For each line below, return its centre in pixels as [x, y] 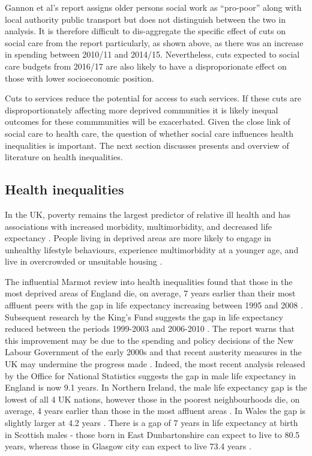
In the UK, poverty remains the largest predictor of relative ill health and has [148, 214]
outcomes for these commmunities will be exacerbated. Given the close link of [148, 121]
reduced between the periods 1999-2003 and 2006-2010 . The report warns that [150, 328]
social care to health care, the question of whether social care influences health [149, 133]
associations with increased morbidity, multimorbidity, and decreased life [139, 226]
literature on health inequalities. [64, 157]
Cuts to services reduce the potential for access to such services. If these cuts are [153, 98]
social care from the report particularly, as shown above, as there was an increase [154, 42]
